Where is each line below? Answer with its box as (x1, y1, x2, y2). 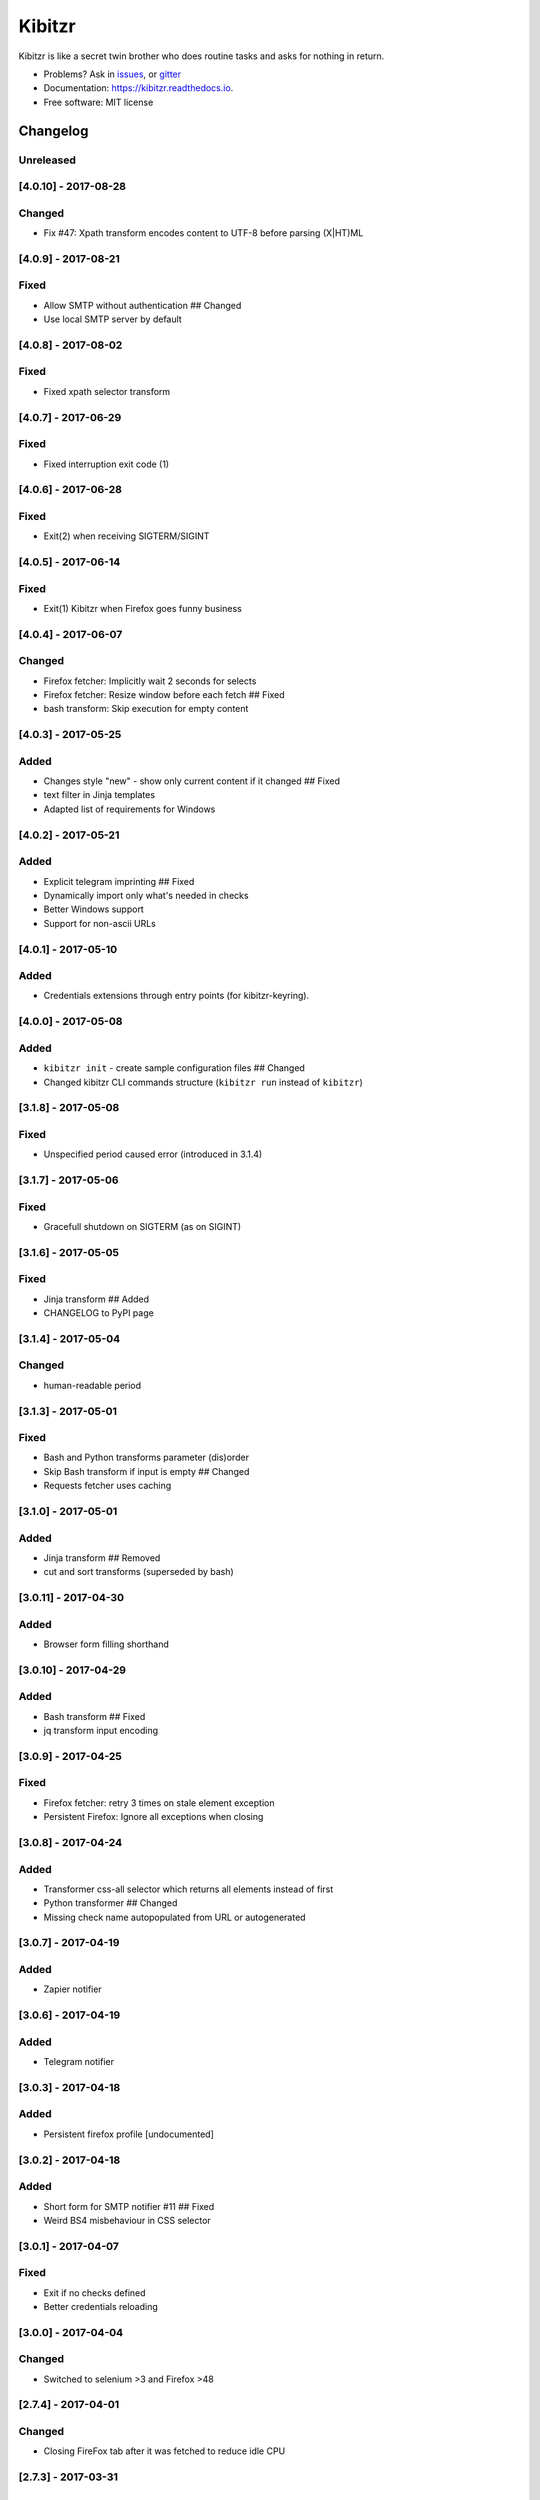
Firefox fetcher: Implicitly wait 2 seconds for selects (43, 675, 257, 687)
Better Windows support (43, 903, 144, 915)
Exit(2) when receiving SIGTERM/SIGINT (43, 530, 210, 542)
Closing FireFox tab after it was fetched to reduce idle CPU (43, 2445, 286, 2457)
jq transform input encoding (43, 1725, 159, 1737)
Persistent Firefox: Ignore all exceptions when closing (43, 1811, 264, 1823)
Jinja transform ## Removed (43, 1551, 161, 1564)
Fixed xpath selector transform (43, 385, 171, 397)
